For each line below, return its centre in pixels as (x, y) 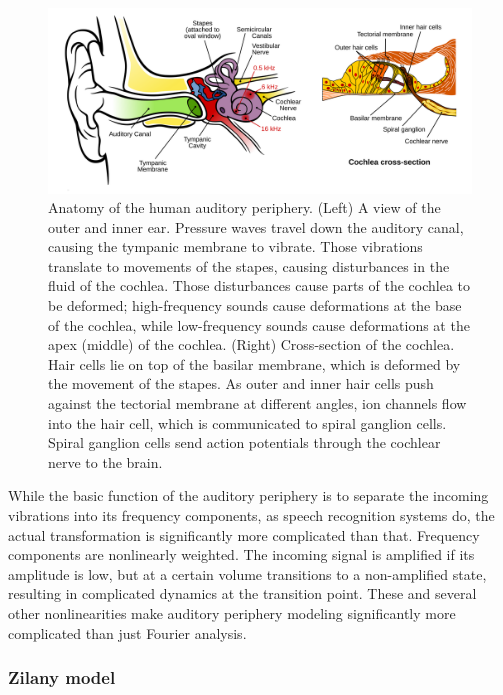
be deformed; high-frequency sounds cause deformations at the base (255, 305)
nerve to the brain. (105, 461)
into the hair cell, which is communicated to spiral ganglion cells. (247, 422)
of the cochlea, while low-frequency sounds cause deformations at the (259, 324)
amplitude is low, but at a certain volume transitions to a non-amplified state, (247, 573)
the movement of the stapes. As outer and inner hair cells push (241, 383)
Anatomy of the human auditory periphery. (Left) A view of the (244, 207)
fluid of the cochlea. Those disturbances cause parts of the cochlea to (259, 285)
